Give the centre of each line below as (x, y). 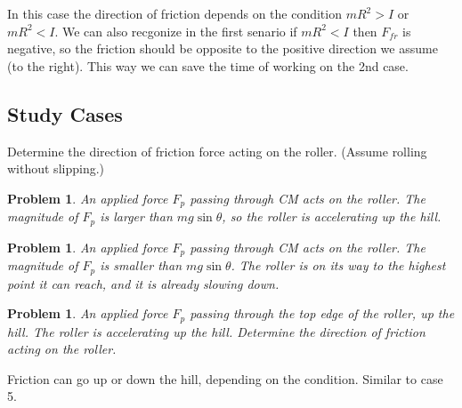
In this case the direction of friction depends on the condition (174, 13)
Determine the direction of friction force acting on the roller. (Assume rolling (217, 151)
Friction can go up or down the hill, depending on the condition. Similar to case (225, 378)
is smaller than (141, 265)
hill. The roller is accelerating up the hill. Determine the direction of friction (216, 331)
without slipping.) (56, 168)
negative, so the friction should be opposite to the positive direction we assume (223, 48)
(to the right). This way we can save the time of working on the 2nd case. (208, 65)
